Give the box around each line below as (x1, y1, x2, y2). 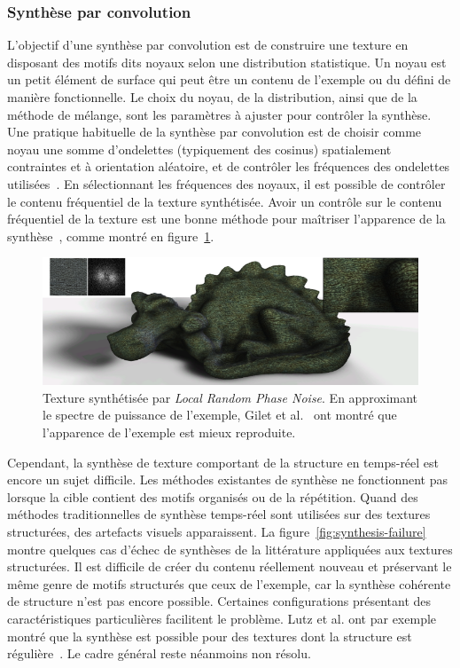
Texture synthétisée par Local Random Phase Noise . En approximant (43, 388, 418, 406)
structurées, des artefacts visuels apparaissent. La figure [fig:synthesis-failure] (7, 522, 426, 540)
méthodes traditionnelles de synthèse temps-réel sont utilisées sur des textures (7, 505, 431, 523)
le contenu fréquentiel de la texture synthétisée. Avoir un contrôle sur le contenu (7, 192, 442, 210)
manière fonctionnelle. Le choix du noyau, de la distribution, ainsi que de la (7, 88, 417, 106)
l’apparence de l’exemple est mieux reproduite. (43, 423, 296, 441)
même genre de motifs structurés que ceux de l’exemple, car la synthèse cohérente (7, 574, 451, 593)
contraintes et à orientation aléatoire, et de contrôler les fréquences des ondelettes (7, 157, 450, 176)
